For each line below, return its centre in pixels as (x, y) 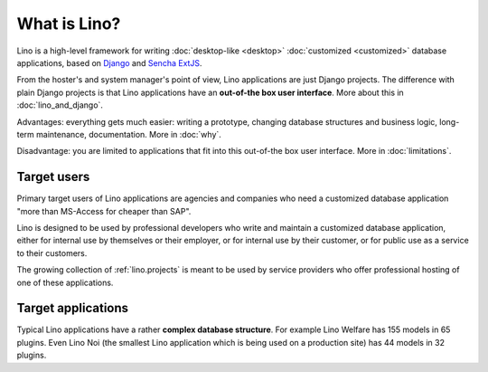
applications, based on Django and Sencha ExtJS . (109, 62)
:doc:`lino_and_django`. (60, 105)
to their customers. (52, 253)
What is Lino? (69, 24)
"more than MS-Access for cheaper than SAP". (104, 211)
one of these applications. (65, 282)
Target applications (73, 308)
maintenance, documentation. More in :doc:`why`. (129, 134)
